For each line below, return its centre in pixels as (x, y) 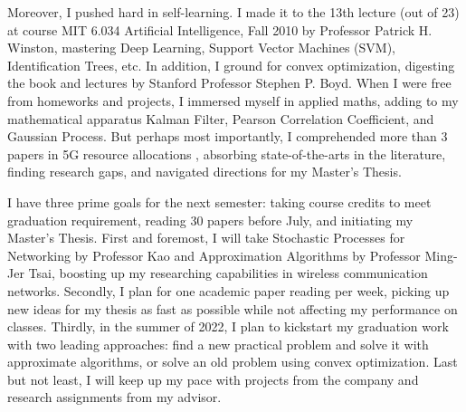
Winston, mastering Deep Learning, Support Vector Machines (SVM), (201, 48)
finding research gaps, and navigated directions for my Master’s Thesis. (204, 172)
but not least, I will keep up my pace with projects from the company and (213, 379)
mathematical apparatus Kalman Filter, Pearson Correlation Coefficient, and (221, 118)
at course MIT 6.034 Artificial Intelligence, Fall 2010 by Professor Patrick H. (220, 29)
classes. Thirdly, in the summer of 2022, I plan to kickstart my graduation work (228, 326)
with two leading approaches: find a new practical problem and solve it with (218, 344)
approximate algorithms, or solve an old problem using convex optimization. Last (233, 362)
